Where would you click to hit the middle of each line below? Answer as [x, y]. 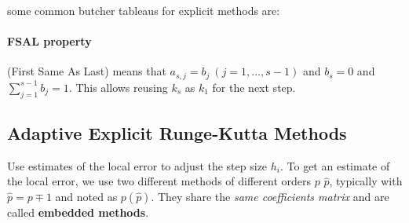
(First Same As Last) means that [87, 71]
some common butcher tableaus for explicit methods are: [144, 10]
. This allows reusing [118, 87]
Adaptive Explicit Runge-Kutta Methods [177, 133]
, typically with [366, 181]
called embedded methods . [78, 212]
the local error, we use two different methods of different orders [159, 181]
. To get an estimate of [335, 165]
